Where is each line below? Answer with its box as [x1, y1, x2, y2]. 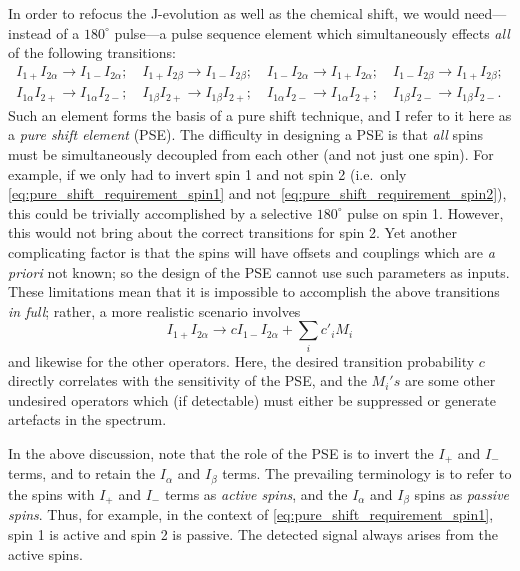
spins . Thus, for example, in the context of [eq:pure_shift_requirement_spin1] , [8, 504, 494, 525]
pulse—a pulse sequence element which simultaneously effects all [114, 22, 510, 43]
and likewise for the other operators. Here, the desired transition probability [8, 350, 475, 371]
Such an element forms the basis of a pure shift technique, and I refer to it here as [8, 104, 512, 125]
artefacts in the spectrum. [8, 409, 167, 430]
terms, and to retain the [8, 463, 156, 484]
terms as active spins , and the [164, 483, 348, 504]
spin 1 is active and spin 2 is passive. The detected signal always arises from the [8, 523, 498, 544]
